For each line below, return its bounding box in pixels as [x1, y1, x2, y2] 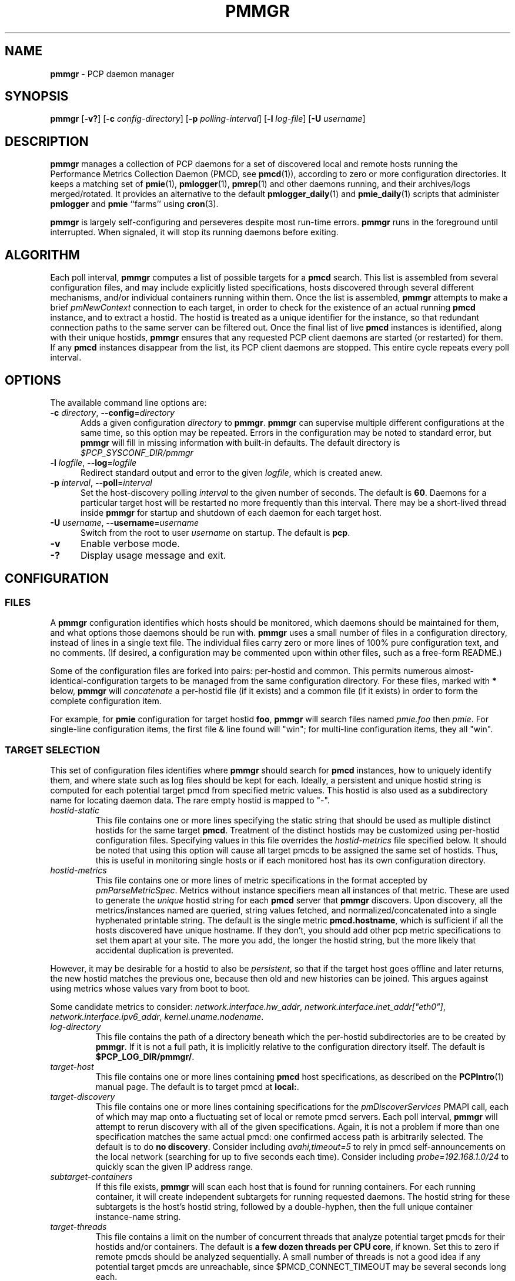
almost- [444, 666, 474, 676]
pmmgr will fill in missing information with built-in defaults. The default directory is [81, 437, 400, 448]
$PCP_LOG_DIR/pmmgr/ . [95, 1051, 195, 1062]
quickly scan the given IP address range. [95, 1161, 253, 1172]
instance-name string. [95, 1211, 181, 1222]
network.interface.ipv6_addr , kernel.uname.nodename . [50, 1011, 264, 1022]
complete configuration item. [50, 696, 162, 706]
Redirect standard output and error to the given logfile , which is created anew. [81, 467, 383, 478]
